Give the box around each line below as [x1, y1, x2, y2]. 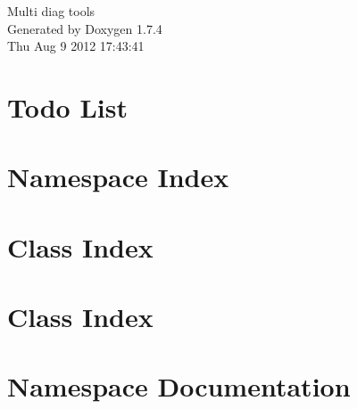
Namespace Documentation [7, 368, 351, 405]
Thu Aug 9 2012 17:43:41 [7, 37, 145, 55]
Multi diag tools [7, 2, 95, 20]
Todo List [7, 88, 128, 125]
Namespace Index [7, 159, 229, 195]
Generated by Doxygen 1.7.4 [7, 19, 162, 37]
